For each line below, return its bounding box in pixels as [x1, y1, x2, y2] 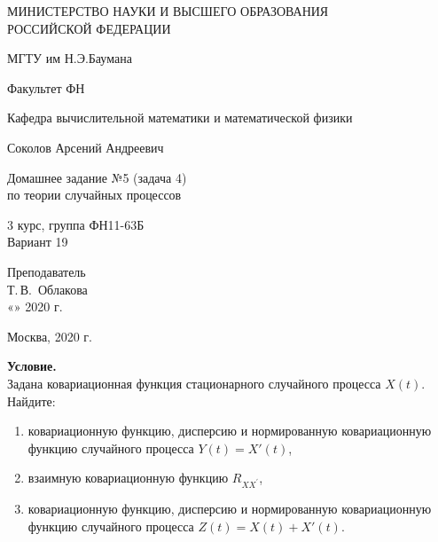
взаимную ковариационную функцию [27, 468, 229, 487]
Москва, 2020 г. [7, 326, 92, 345]
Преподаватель [7, 262, 86, 280]
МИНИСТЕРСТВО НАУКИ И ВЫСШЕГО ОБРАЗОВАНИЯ [7, 2, 329, 20]
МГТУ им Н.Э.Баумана [7, 49, 132, 67]
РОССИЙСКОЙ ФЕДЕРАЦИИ [7, 19, 171, 37]
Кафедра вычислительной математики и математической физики [7, 108, 353, 127]
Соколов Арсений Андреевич [7, 137, 164, 156]
